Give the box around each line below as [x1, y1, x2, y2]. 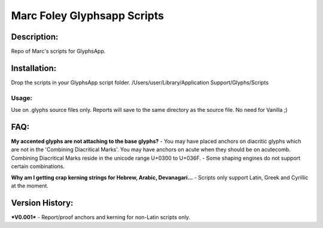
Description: [11, 32, 59, 42]
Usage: [11, 93, 33, 102]
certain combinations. [11, 163, 65, 170]
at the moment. [11, 182, 49, 189]
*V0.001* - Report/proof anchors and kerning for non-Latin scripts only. [11, 213, 191, 221]
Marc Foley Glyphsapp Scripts [11, 9, 164, 22]
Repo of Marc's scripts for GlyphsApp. [11, 48, 106, 55]
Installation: [11, 63, 57, 73]
